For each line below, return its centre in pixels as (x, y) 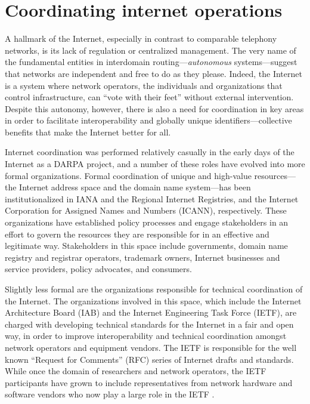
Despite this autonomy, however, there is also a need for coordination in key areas (154, 108)
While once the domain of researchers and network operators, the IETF (136, 371)
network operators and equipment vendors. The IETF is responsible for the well (151, 347)
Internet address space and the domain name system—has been (135, 187)
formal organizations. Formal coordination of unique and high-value (128, 175)
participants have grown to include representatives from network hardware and (149, 382)
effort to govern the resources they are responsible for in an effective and (137, 234)
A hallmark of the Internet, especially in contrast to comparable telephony (141, 38)
